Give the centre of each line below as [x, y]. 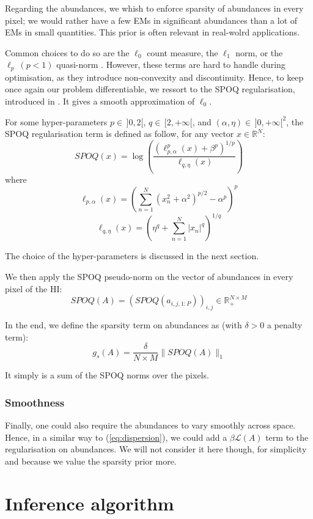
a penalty [285, 324]
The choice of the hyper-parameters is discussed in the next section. [132, 256]
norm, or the [259, 52]
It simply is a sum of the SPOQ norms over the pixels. [107, 375]
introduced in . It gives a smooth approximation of [100, 101]
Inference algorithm [90, 503]
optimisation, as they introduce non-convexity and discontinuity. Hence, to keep [154, 77]
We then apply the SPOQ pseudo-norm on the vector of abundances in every [149, 276]
